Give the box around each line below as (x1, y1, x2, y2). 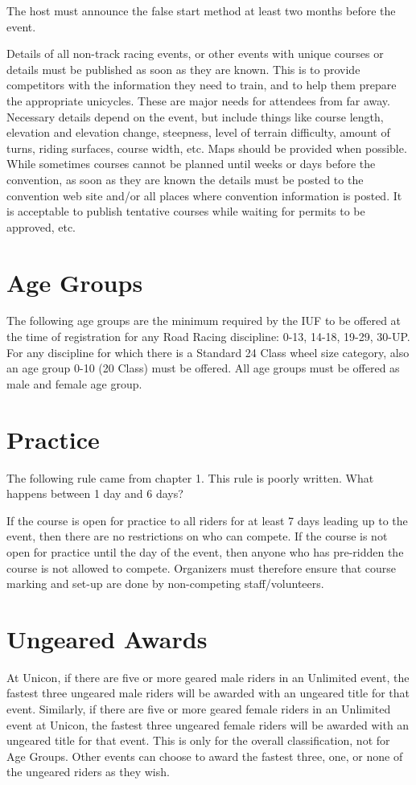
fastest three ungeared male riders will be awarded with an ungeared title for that (6, 684, 410, 701)
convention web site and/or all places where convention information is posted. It (6, 187, 402, 203)
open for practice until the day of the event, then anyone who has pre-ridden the (6, 543, 404, 560)
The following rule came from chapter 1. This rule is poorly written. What (6, 469, 374, 486)
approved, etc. (6, 218, 76, 235)
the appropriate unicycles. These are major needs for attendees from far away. (6, 92, 390, 109)
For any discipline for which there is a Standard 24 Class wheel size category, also (6, 343, 410, 360)
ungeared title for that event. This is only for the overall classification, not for (6, 732, 390, 749)
